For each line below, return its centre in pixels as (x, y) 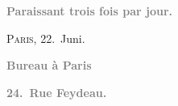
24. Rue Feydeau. (57, 92)
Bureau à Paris (49, 65)
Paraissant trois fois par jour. (90, 11)
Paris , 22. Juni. (46, 38)
